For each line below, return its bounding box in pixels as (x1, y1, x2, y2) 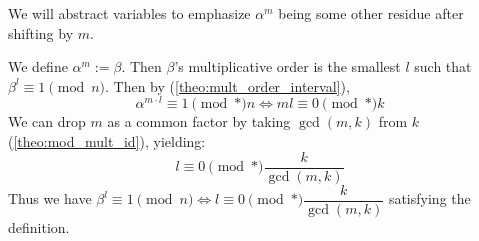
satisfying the (388, 188, 471, 209)
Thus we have (8, 188, 92, 209)
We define (8, 56, 68, 77)
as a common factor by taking (107, 111, 291, 132)
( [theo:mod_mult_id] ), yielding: (8, 131, 206, 152)
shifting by (8, 22, 74, 43)
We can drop (8, 111, 86, 132)
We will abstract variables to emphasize (8, 3, 251, 23)
